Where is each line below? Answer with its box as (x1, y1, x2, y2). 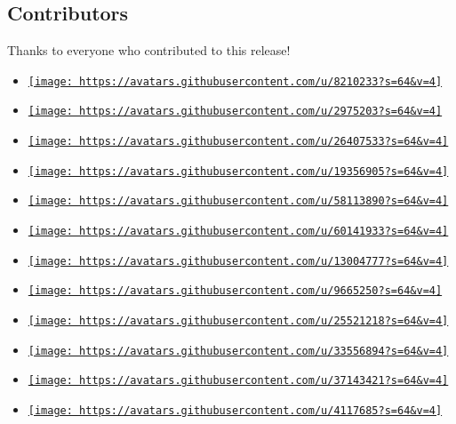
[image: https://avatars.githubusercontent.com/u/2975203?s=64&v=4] (28, 105, 443, 118)
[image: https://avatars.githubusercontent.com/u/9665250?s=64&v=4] (28, 284, 443, 298)
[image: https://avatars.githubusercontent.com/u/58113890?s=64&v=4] (28, 195, 449, 208)
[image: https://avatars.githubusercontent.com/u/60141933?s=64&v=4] (28, 225, 449, 238)
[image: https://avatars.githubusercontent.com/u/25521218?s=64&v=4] (28, 315, 449, 328)
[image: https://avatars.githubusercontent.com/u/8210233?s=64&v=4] (28, 75, 443, 88)
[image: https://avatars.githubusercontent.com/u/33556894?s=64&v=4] (28, 344, 449, 357)
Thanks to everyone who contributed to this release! (7, 41, 291, 60)
